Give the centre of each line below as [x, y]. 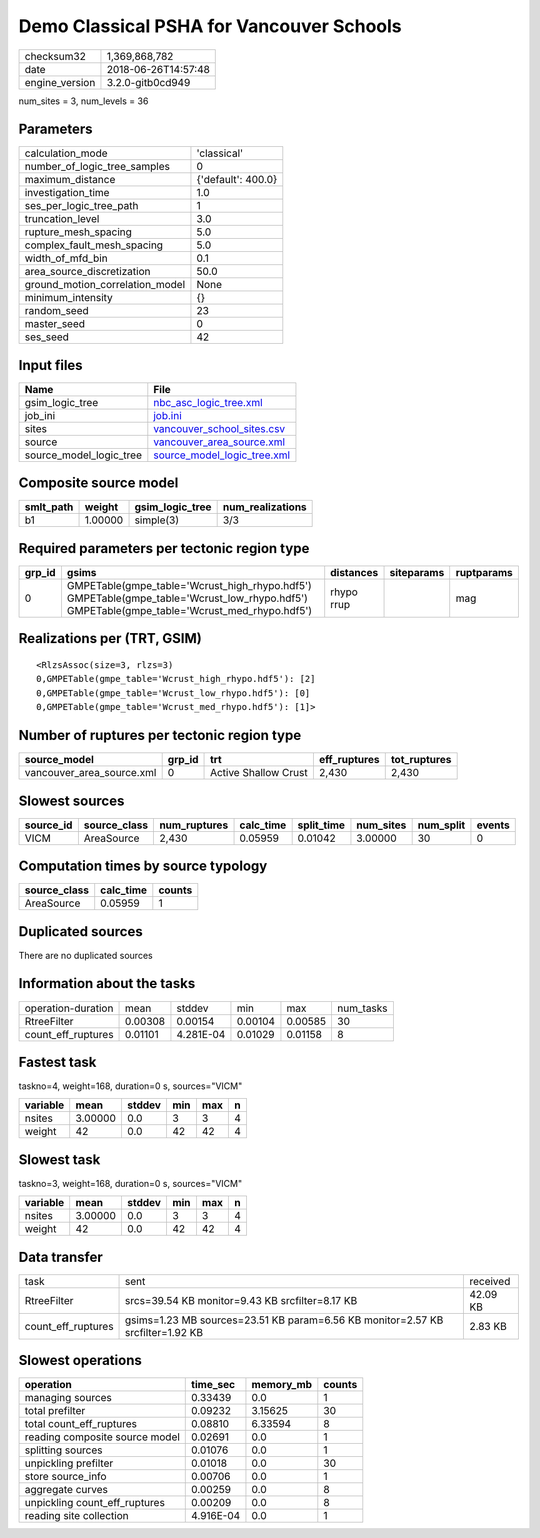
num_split [441, 825]
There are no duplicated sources [86, 955]
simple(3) [157, 520]
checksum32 [55, 56]
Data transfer [61, 1256]
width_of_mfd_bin [66, 258]
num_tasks [362, 1008]
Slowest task [59, 1159]
